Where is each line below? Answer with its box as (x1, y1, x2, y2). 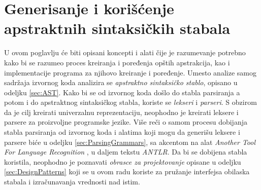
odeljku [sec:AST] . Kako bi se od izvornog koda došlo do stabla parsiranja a (4, 87, 240, 97)
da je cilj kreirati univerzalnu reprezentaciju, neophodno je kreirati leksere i (4, 106, 239, 117)
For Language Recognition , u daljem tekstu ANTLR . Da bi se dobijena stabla (4, 146, 247, 157)
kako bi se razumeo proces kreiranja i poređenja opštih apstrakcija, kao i (4, 57, 230, 67)
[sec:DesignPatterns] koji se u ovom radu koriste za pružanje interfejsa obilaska (4, 166, 250, 177)
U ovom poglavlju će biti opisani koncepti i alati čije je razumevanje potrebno (4, 47, 246, 58)
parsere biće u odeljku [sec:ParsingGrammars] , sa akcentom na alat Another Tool (4, 136, 256, 147)
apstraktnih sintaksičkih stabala (4, 18, 231, 39)
